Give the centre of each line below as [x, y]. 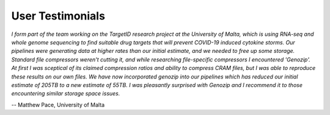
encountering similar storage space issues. [66, 94]
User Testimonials [58, 16]
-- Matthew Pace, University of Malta [58, 105]
